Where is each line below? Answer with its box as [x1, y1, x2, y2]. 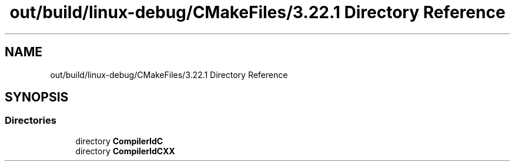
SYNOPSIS [5, 90, 69, 105]
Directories [5, 114, 56, 127]
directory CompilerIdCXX [75, 145, 175, 156]
